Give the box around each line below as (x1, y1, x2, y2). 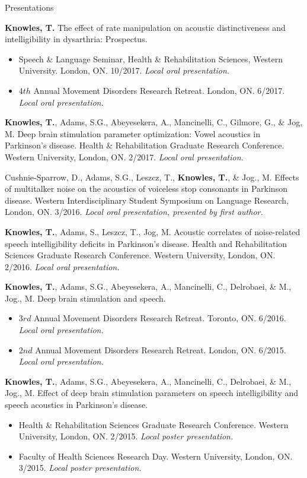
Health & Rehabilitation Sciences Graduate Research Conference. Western (18, 418, 289, 430)
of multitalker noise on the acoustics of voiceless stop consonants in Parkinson (5, 182, 287, 195)
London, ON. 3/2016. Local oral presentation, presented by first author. (5, 205, 263, 218)
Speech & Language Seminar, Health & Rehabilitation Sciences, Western (18, 52, 283, 65)
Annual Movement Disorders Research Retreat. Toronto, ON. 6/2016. (34, 312, 286, 324)
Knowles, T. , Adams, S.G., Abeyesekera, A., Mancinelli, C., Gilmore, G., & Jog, (5, 116, 303, 128)
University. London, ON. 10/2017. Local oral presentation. (18, 64, 230, 77)
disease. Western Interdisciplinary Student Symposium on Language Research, (5, 194, 289, 206)
